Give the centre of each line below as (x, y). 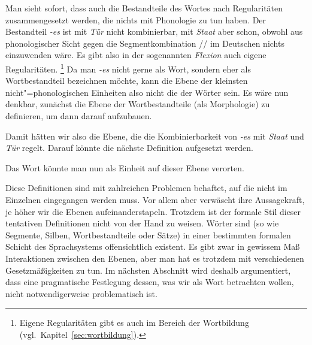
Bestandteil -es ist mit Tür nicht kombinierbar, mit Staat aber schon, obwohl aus (154, 31)
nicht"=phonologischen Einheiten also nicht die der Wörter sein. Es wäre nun (147, 92)
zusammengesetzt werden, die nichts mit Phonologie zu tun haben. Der (136, 19)
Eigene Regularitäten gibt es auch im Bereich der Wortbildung (134, 323)
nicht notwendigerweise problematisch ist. (81, 293)
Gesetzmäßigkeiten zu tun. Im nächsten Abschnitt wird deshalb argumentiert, (148, 270)
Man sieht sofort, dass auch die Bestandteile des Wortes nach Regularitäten (144, 8)
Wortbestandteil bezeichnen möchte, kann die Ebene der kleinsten (127, 81)
